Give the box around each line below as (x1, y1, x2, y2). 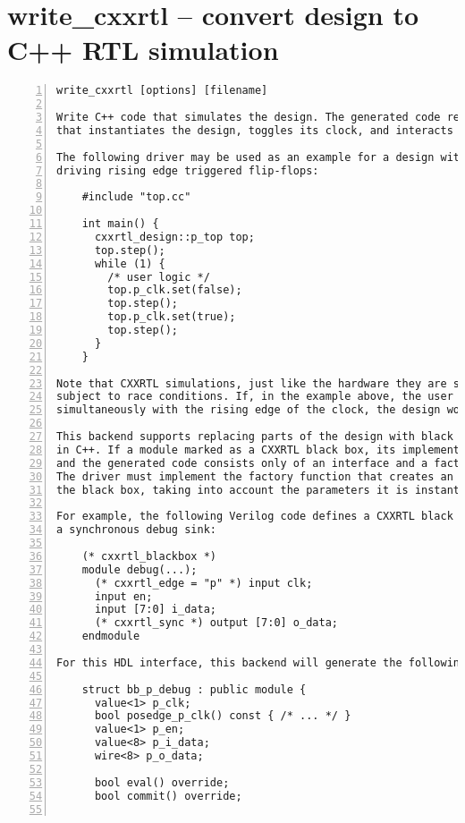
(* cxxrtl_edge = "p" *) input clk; (94, 576, 313, 590)
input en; (94, 590, 153, 603)
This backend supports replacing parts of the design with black (56, 430, 453, 444)
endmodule (81, 630, 140, 643)
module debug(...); (81, 563, 198, 576)
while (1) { (94, 257, 165, 270)
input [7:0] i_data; (94, 603, 216, 616)
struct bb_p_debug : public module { (81, 683, 307, 696)
